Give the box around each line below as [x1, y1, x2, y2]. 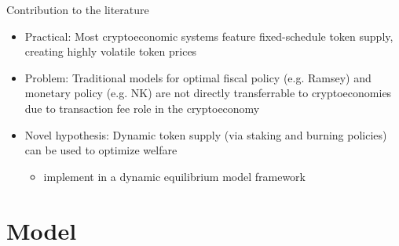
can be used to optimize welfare [24, 142, 178, 158]
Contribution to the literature [6, 2, 149, 17]
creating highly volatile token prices [24, 43, 197, 60]
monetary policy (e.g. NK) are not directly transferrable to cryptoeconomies [24, 85, 392, 101]
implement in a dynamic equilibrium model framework [43, 168, 306, 184]
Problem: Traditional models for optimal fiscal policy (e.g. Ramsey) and [24, 69, 372, 85]
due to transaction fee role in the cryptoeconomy [24, 99, 260, 116]
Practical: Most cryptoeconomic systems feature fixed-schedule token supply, [24, 27, 394, 44]
